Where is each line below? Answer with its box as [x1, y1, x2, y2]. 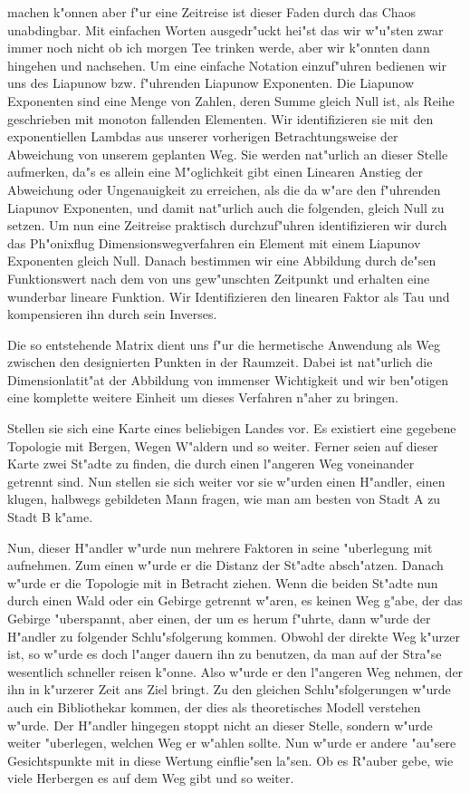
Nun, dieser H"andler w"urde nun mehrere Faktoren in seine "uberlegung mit [7, 537, 433, 556]
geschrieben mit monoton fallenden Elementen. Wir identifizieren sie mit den [7, 109, 434, 128]
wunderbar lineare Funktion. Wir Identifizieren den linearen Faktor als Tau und [7, 286, 450, 305]
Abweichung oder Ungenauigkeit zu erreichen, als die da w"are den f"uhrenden [7, 179, 441, 198]
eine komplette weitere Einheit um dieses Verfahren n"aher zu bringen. [7, 388, 398, 407]
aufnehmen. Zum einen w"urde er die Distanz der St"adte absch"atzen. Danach [7, 556, 444, 575]
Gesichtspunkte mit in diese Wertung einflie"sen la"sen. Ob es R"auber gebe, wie [7, 750, 454, 769]
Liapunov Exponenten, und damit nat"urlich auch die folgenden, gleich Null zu [7, 198, 445, 217]
